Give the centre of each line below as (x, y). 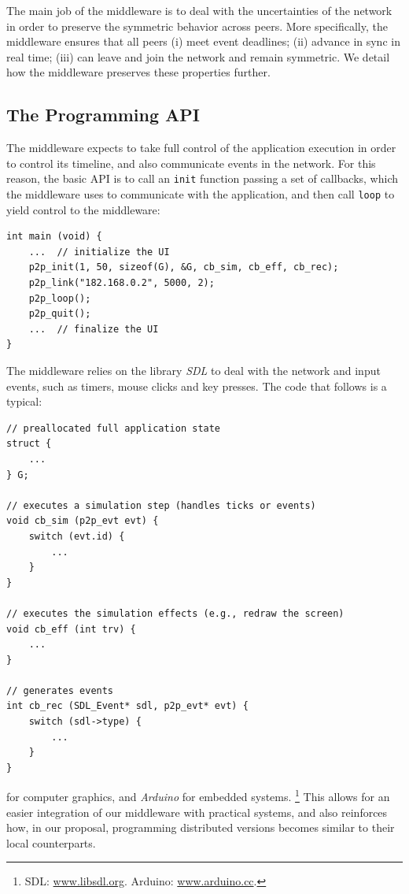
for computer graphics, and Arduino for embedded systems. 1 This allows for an (198, 796)
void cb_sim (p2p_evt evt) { (83, 521)
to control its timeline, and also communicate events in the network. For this (191, 163)
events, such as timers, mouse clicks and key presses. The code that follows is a (197, 386)
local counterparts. (51, 842)
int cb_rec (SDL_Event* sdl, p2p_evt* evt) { (127, 706)
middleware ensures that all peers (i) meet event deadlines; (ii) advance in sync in (203, 41)
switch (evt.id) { (77, 536)
